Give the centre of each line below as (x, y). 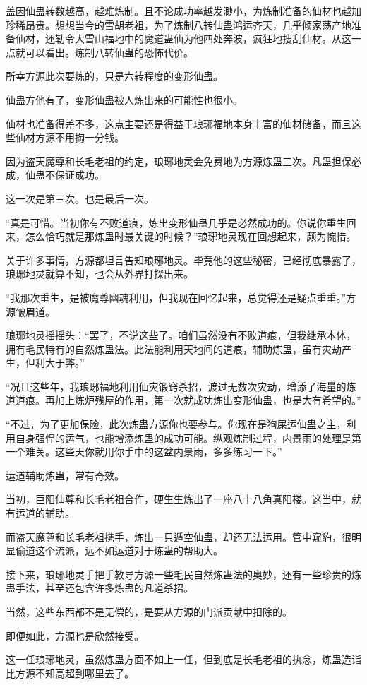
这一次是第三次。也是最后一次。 (80, 198)
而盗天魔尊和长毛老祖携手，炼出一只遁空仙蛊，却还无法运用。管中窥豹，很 (179, 536)
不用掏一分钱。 (89, 137)
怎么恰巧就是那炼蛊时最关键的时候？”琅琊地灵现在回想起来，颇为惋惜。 (191, 236)
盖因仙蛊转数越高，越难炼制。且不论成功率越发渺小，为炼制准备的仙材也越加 (183, 11)
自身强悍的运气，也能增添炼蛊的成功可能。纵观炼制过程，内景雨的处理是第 (188, 437)
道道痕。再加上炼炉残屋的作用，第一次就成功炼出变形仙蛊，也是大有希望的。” (183, 400)
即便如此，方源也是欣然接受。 (75, 635)
